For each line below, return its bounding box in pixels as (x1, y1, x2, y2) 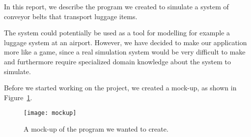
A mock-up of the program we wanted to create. (24, 124, 168, 134)
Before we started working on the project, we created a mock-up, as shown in (4, 82, 237, 93)
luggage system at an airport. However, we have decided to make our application (4, 37, 247, 47)
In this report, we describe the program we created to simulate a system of (4, 1, 229, 11)
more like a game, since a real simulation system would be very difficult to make (4, 47, 246, 57)
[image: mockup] (24, 110, 77, 117)
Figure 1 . (4, 92, 32, 102)
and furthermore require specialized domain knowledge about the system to (4, 56, 231, 66)
